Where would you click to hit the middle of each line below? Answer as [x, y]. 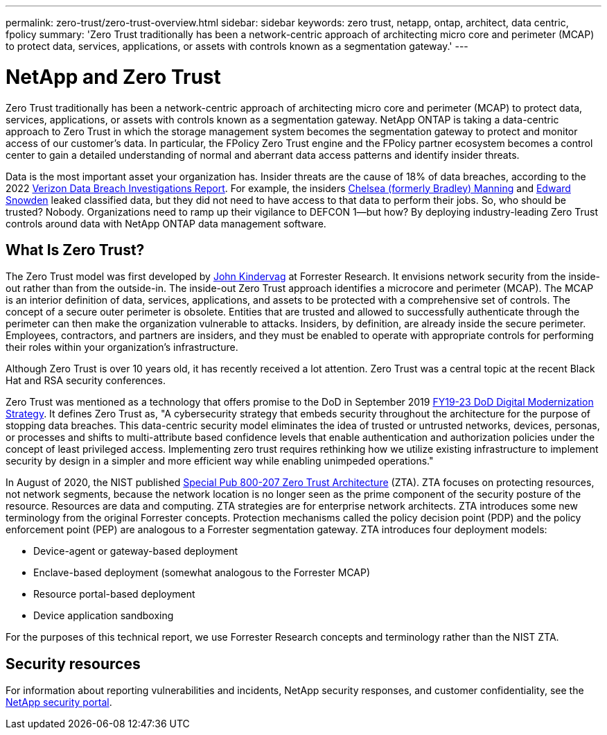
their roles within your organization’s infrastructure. [122, 347]
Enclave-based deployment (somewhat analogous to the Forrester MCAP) [202, 573]
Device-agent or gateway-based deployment [136, 551]
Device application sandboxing [104, 616]
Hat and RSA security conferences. [86, 381]
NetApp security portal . [59, 702]
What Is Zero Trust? [75, 250]
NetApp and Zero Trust [113, 77]
